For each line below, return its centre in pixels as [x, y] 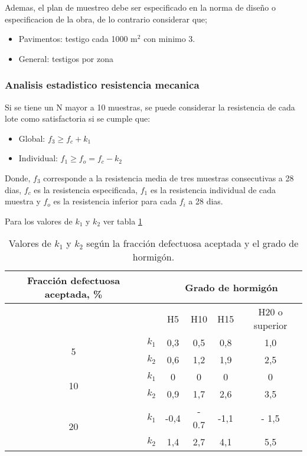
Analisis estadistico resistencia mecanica [102, 85]
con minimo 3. [169, 39]
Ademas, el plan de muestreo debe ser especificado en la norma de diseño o [140, 7]
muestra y [23, 201]
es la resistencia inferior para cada [115, 201]
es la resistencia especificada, [86, 189]
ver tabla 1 [123, 221]
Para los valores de [39, 221]
